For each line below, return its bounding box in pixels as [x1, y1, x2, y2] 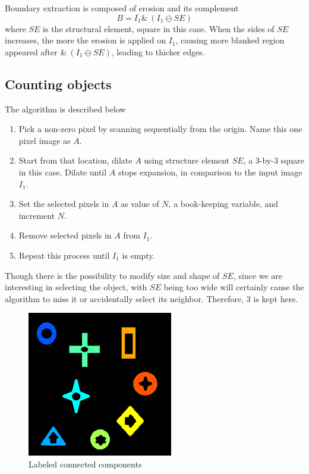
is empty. [122, 249, 155, 261]
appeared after [5, 45, 58, 58]
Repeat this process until [18, 249, 110, 261]
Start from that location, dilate [18, 154, 133, 167]
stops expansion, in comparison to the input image [118, 165, 302, 178]
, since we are [233, 269, 283, 281]
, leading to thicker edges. [111, 45, 205, 58]
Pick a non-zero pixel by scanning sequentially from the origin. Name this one [18, 123, 302, 135]
